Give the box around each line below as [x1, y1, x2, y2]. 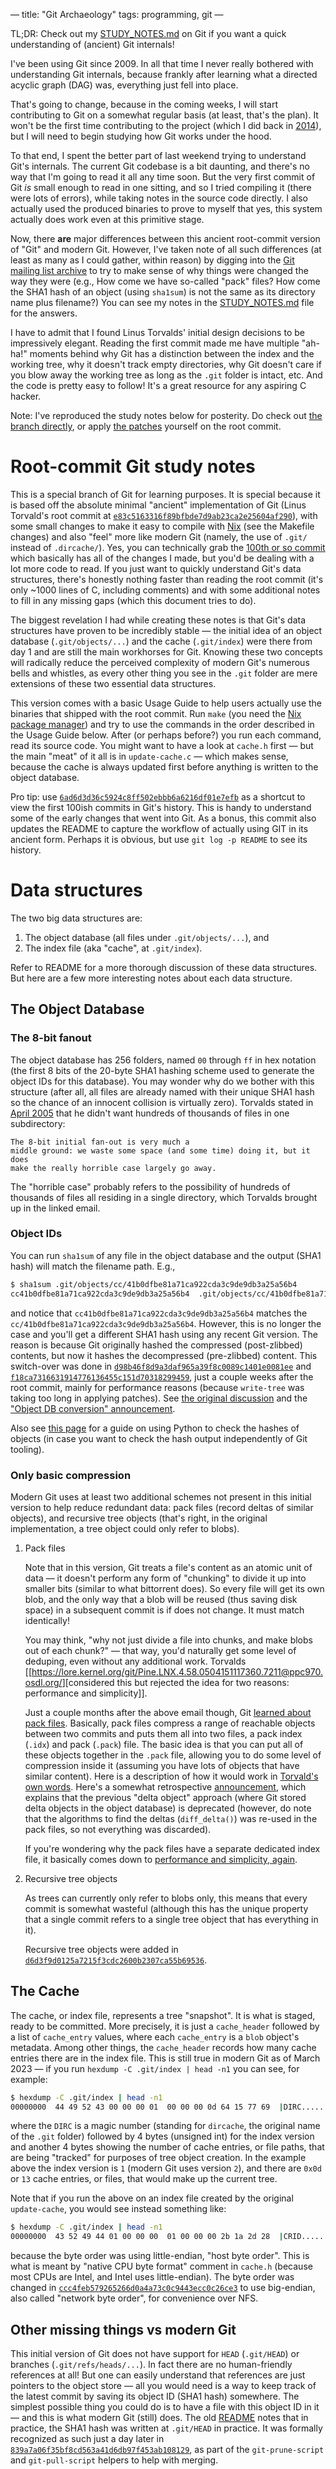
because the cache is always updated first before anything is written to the [10, 760, 319, 773]
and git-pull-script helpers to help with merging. [10, 2454, 219, 2466]
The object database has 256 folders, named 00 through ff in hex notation [10, 1054, 317, 1066]
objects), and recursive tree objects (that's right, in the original [10, 1512, 268, 1524]
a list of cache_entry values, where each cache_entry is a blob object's [10, 2030, 300, 2043]
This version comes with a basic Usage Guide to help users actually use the [10, 697, 323, 709]
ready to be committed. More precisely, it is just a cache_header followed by [10, 2020, 320, 2032]
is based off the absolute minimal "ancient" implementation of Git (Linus [10, 499, 307, 511]
